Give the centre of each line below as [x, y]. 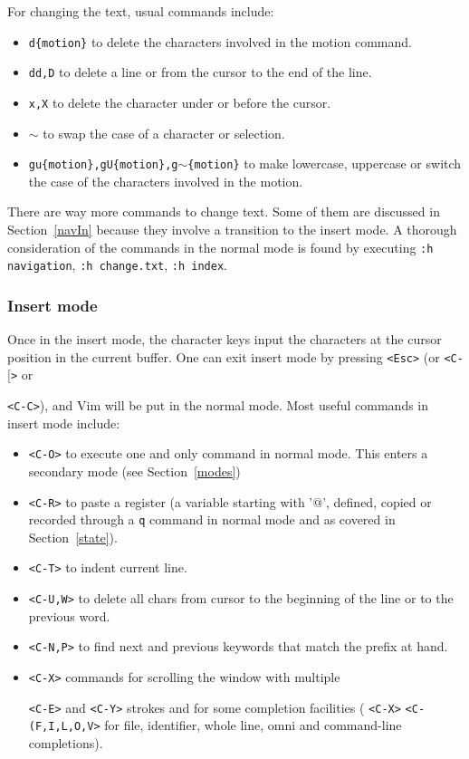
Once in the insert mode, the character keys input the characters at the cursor [225, 339]
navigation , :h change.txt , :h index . [117, 265]
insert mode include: [64, 423]
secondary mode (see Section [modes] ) [134, 471]
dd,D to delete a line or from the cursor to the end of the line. [200, 72]
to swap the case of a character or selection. [164, 133]
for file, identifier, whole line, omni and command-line [253, 725]
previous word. [69, 615]
